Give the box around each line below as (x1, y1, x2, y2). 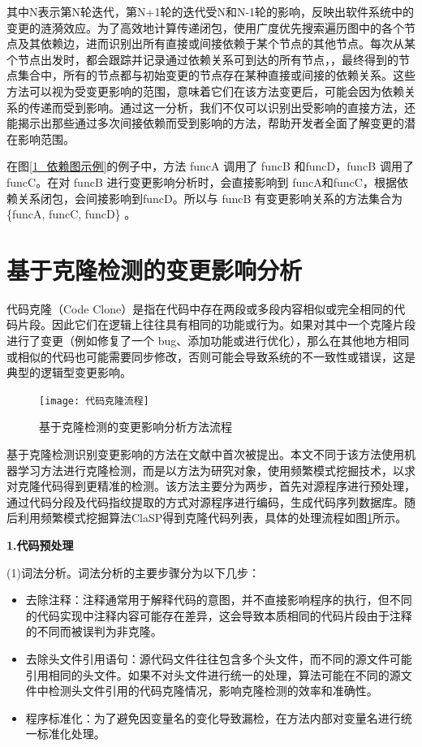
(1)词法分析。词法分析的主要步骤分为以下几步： (6, 563, 260, 581)
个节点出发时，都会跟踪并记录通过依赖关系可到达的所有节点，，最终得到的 (6, 50, 398, 67)
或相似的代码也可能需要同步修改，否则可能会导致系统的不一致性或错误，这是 (6, 348, 416, 365)
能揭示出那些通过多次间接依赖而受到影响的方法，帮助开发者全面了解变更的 (6, 114, 404, 132)
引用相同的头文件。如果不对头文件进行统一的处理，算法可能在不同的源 (25, 666, 401, 683)
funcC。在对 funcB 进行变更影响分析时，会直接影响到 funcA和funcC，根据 (6, 173, 397, 190)
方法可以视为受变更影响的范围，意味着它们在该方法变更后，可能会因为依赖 (6, 82, 404, 99)
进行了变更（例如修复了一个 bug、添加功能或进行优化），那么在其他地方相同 (6, 332, 410, 349)
